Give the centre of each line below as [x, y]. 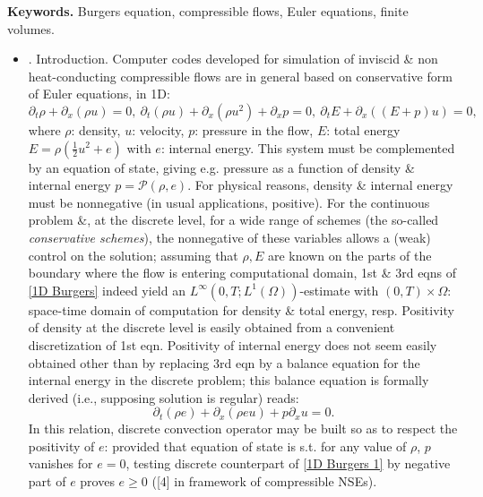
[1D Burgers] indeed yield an [107, 290]
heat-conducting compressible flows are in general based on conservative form [240, 76]
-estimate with [339, 290]
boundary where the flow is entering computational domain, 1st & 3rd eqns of [242, 273]
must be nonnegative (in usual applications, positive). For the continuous [229, 202]
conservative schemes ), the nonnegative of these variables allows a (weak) [229, 237]
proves [97, 481]
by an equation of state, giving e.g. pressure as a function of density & [221, 167]
